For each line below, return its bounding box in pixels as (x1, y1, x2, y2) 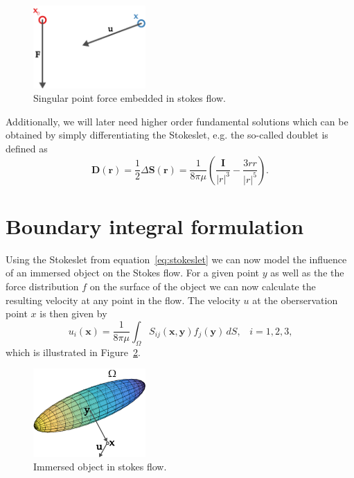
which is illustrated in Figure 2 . (6, 344, 141, 359)
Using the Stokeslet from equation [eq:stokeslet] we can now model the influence (6, 251, 347, 266)
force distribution (6, 278, 79, 293)
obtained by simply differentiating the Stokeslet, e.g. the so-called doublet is (6, 127, 328, 142)
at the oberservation (252, 292, 338, 307)
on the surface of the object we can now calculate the (89, 278, 316, 293)
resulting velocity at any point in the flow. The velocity (6, 292, 240, 307)
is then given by (39, 306, 107, 321)
